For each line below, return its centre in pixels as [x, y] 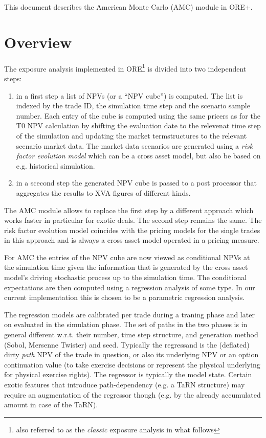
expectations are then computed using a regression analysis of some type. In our [130, 287]
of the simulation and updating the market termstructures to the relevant [131, 135]
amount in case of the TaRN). [51, 405]
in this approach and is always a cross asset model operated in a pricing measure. [132, 240]
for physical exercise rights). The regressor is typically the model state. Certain [128, 374]
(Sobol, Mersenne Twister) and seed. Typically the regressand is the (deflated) [127, 344]
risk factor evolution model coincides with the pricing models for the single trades [132, 230]
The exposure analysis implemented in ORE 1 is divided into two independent [125, 67]
